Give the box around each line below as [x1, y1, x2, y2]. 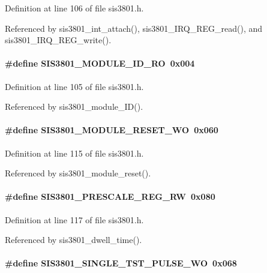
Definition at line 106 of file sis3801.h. [5, 2, 144, 14]
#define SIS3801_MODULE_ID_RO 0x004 [5, 57, 195, 70]
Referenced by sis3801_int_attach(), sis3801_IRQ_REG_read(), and [5, 22, 263, 34]
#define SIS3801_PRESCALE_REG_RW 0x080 [5, 190, 215, 203]
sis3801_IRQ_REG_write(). [5, 34, 112, 46]
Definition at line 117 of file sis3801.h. [5, 213, 144, 226]
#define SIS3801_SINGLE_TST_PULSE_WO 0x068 [5, 257, 237, 269]
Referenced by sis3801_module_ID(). [5, 100, 143, 113]
